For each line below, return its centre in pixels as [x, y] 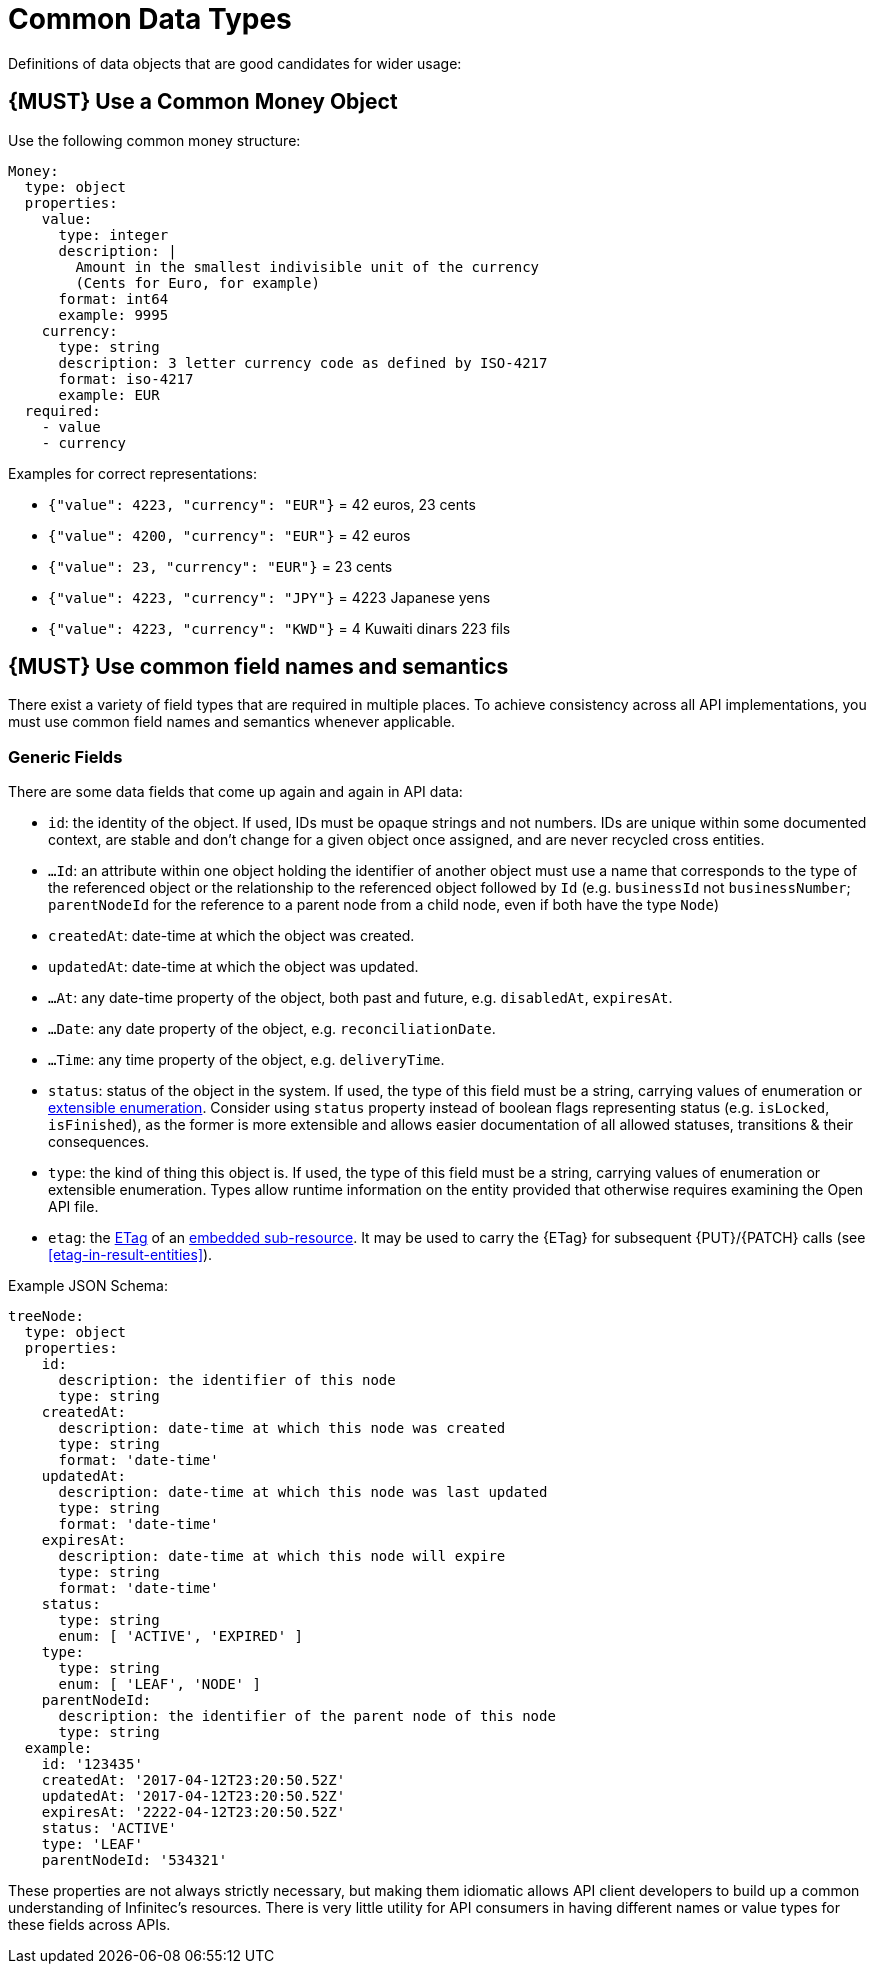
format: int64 [113, 298]
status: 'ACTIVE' [109, 1828]
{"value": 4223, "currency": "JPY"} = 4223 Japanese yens [269, 597]
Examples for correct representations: [132, 473]
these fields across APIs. [89, 1925]
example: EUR [109, 394]
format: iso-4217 [126, 378]
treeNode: [46, 1316]
